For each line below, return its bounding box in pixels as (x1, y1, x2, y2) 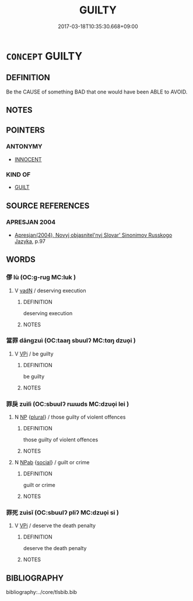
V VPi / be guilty (14, 350, 54, 357)
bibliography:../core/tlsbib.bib (6, 589, 78, 596)
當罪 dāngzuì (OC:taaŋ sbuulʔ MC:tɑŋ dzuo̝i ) (6, 337, 136, 345)
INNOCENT (14, 156, 42, 163)
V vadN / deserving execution (14, 287, 86, 294)
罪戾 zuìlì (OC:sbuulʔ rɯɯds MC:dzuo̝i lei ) (6, 400, 129, 408)
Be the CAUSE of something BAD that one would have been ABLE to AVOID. (6, 88, 188, 95)
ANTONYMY (6, 143, 43, 151)
